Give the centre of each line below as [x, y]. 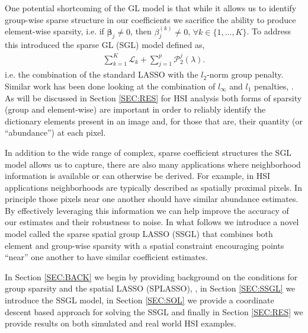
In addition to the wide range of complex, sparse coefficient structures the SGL [148, 152]
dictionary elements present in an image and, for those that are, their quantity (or [154, 121]
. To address [269, 31]
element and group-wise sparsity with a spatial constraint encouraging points [145, 245]
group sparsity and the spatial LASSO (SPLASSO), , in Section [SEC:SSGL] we [150, 288]
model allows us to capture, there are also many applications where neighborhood [153, 164]
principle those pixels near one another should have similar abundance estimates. [152, 199]
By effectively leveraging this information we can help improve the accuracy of [147, 210]
